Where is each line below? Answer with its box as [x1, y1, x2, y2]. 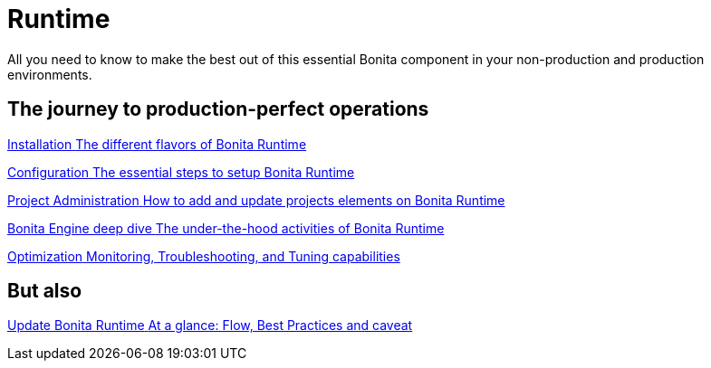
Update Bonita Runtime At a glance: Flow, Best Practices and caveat [7, 317, 413, 334]
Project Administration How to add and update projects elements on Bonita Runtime [7, 192, 505, 208]
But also [7, 279, 82, 303]
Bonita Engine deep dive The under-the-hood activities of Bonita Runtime [7, 220, 445, 236]
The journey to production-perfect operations [7, 98, 429, 121]
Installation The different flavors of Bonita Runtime [7, 136, 307, 152]
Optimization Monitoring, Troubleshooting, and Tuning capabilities [7, 248, 400, 264]
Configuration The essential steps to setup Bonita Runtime [7, 164, 355, 180]
